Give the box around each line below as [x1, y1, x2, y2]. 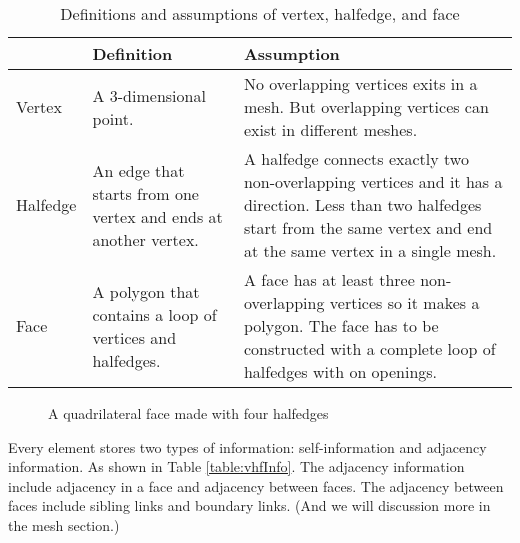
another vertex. [92, 227, 199, 251]
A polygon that [92, 279, 200, 303]
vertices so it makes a [329, 291, 480, 314]
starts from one [92, 181, 199, 205]
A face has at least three [243, 268, 415, 291]
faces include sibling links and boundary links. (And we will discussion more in [8, 495, 491, 516]
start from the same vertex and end [243, 216, 493, 239]
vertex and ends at [92, 204, 223, 228]
